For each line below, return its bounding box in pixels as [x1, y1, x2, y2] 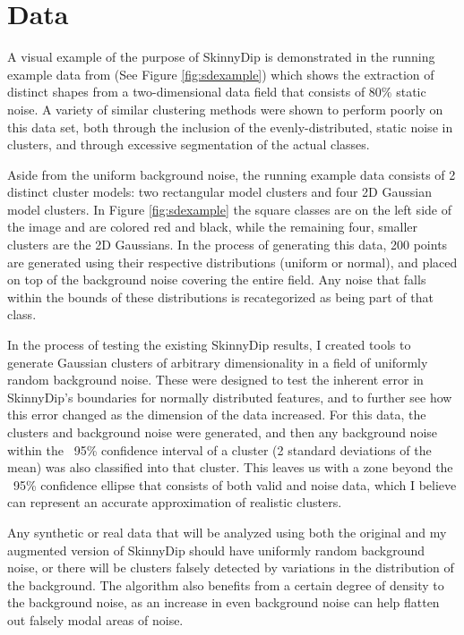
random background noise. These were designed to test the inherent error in [7, 370, 424, 389]
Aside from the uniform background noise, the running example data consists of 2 [7, 165, 456, 183]
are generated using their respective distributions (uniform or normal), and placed [7, 252, 458, 271]
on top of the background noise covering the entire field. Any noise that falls [7, 270, 426, 289]
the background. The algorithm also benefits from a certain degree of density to [7, 575, 444, 594]
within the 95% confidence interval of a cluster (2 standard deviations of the [7, 440, 432, 459]
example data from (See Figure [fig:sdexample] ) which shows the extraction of [7, 64, 434, 83]
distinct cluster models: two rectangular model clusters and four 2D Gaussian [7, 182, 432, 201]
